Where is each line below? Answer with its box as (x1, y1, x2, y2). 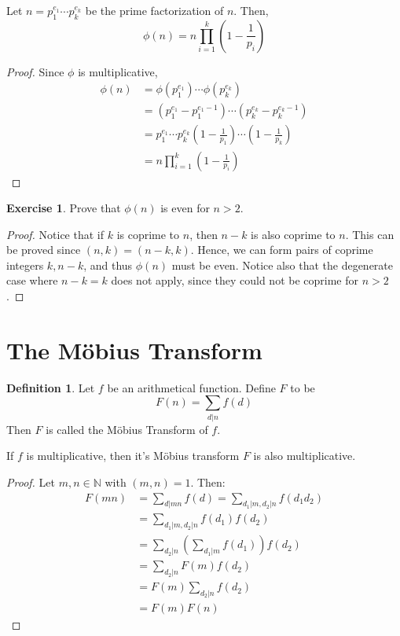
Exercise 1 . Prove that (6, 200, 121, 216)
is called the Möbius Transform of (46, 421, 208, 437)
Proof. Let (6, 473, 55, 490)
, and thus (83, 256, 133, 273)
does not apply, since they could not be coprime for (111, 272, 359, 289)
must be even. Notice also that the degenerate (171, 256, 393, 273)
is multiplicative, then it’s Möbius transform (26, 447, 240, 464)
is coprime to (116, 226, 180, 242)
